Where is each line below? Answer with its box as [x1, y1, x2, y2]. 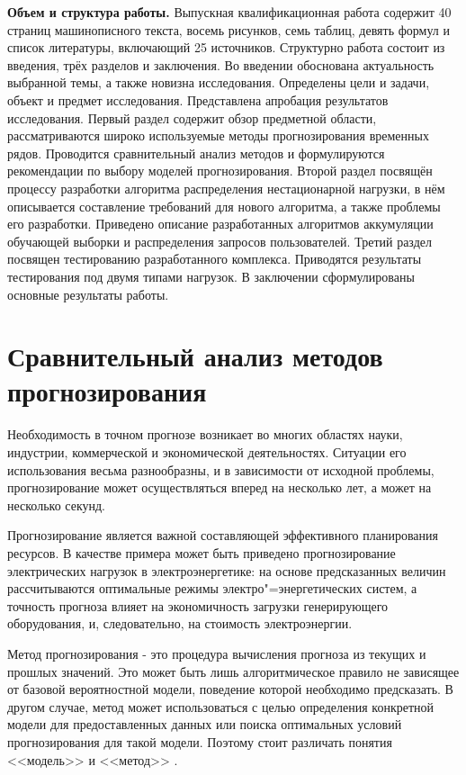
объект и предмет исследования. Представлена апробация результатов [7, 90, 389, 109]
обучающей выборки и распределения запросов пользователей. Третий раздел [7, 231, 432, 250]
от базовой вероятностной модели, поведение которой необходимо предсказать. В [7, 680, 453, 698]
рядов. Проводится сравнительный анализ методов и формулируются [7, 143, 385, 162]
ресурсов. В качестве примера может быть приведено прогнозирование [7, 543, 396, 562]
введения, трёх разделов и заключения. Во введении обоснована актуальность [7, 55, 435, 74]
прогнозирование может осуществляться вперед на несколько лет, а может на [7, 478, 432, 497]
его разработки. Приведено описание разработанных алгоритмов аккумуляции [7, 214, 434, 233]
